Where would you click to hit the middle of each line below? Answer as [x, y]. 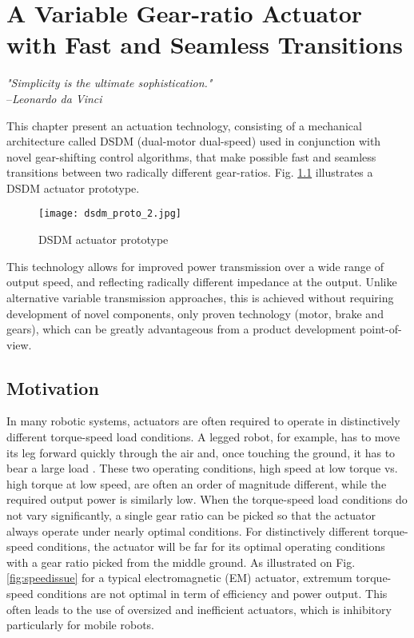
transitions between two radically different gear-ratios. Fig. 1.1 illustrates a [190, 172]
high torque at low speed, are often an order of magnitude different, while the [197, 483]
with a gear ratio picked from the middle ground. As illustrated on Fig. [181, 562]
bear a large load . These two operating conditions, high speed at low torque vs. [202, 468]
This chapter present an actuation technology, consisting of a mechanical [184, 125]
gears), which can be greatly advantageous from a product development [181, 329]
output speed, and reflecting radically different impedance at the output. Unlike [202, 282]
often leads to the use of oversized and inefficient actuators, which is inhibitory [199, 609]
